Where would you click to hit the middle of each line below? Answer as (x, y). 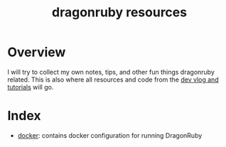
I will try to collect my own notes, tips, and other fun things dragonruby (111, 72)
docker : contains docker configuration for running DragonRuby (110, 135)
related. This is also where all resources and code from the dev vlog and (113, 80)
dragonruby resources (119, 12)
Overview (37, 52)
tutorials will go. (31, 87)
